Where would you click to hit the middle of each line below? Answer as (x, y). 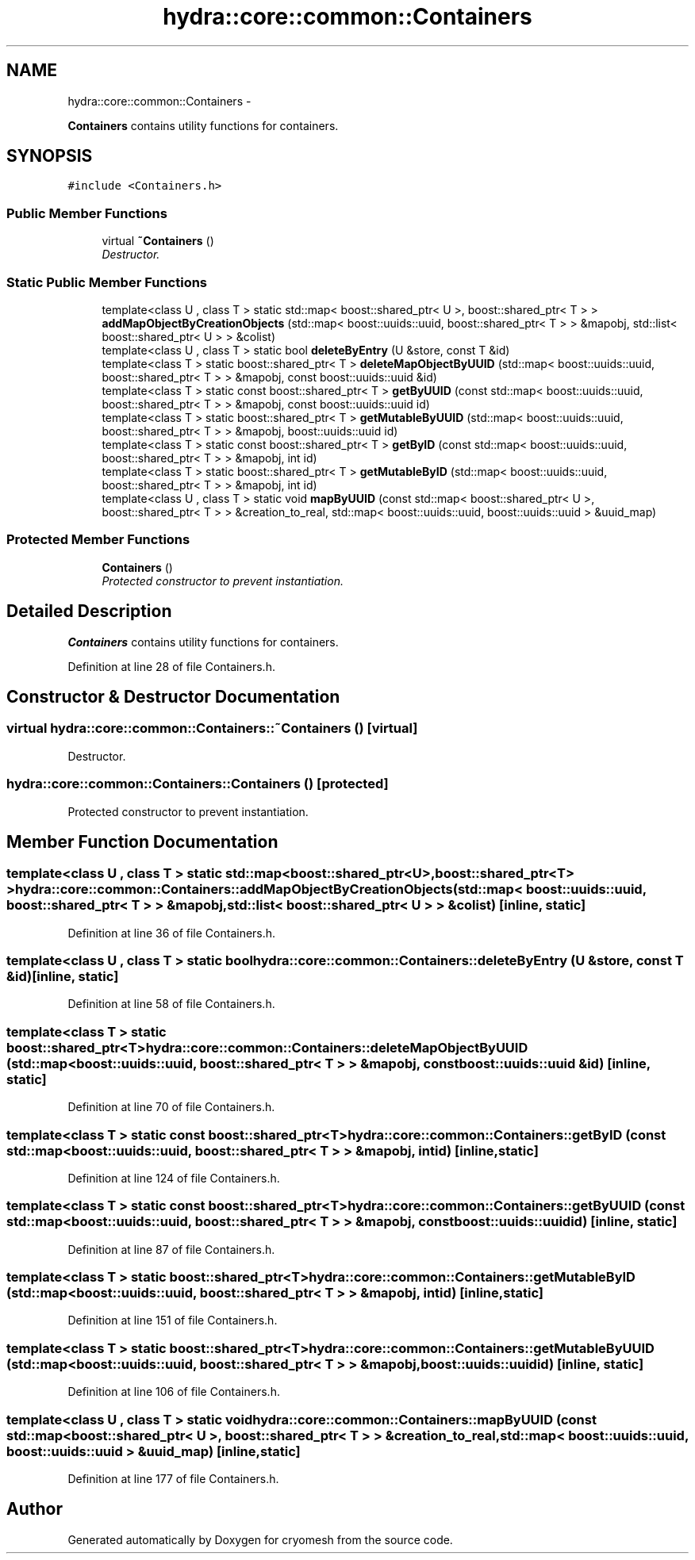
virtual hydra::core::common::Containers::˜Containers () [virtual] (212, 728)
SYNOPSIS (50, 156)
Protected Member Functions (98, 540)
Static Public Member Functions (107, 282)
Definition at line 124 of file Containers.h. (174, 1178)
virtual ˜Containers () (158, 241)
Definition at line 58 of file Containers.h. (171, 1004)
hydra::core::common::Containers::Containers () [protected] (198, 784)
